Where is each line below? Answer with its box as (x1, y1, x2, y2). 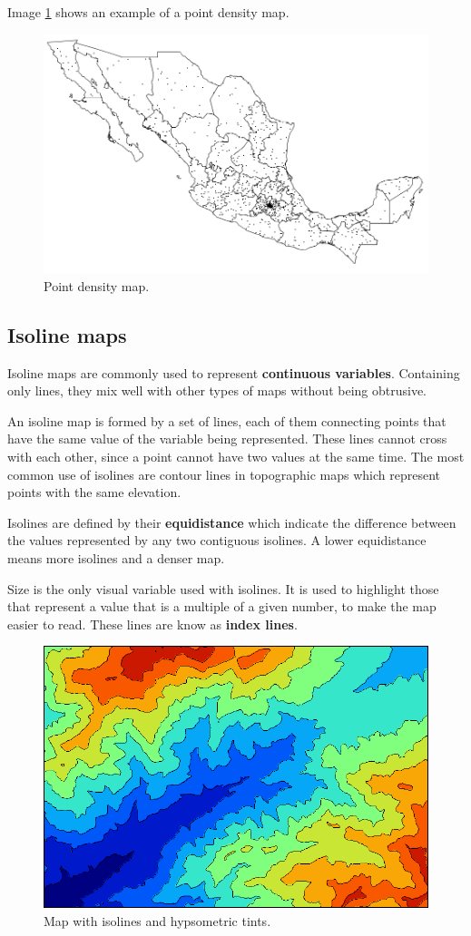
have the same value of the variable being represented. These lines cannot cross (7, 429, 447, 448)
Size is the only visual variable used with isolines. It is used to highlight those (7, 579, 439, 598)
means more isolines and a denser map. (7, 549, 225, 568)
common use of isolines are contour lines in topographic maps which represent (7, 464, 441, 483)
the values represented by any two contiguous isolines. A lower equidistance (7, 531, 427, 550)
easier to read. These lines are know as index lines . (7, 614, 298, 633)
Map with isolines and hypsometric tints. (44, 911, 271, 930)
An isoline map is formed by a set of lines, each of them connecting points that (7, 411, 446, 430)
